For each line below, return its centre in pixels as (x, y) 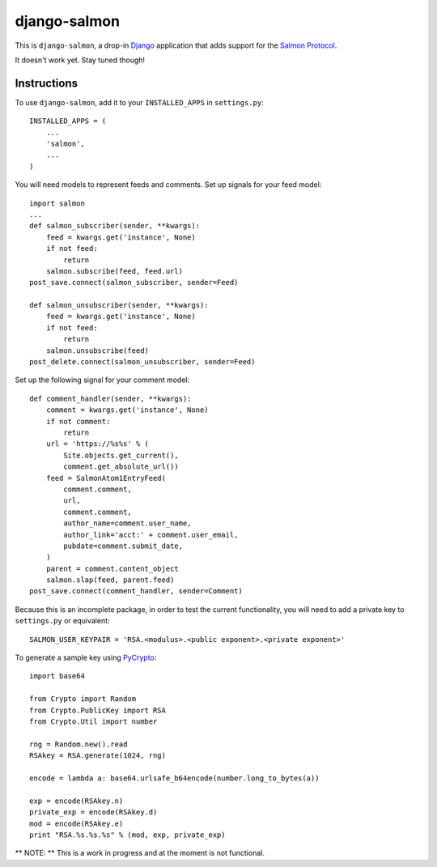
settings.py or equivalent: (62, 621)
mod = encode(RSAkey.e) (76, 823)
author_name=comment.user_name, (127, 523)
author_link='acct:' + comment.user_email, (151, 535)
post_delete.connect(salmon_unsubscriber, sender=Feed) (142, 362)
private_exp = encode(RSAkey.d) (93, 812)
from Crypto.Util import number (93, 721)
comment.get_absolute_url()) (121, 467)
